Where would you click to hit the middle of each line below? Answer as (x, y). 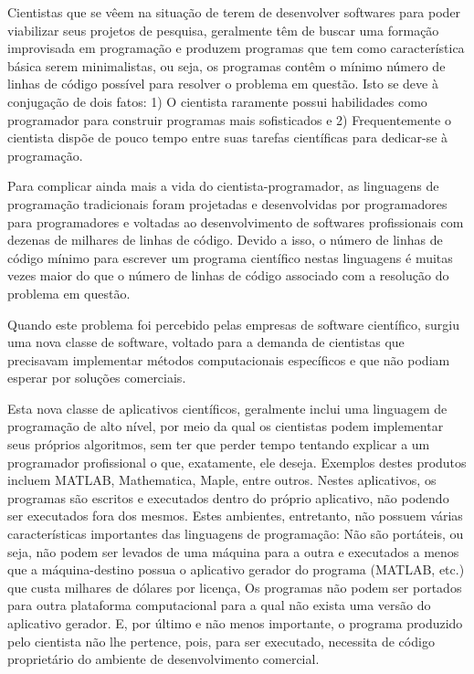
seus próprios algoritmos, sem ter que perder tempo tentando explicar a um (219, 444)
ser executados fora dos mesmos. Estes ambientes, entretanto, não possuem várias (235, 516)
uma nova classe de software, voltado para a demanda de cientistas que (206, 342)
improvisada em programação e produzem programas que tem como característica (236, 48)
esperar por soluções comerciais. (97, 378)
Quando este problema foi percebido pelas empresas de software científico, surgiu (233, 324)
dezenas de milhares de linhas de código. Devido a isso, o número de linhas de (225, 240)
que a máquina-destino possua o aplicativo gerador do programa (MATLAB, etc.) (236, 569)
